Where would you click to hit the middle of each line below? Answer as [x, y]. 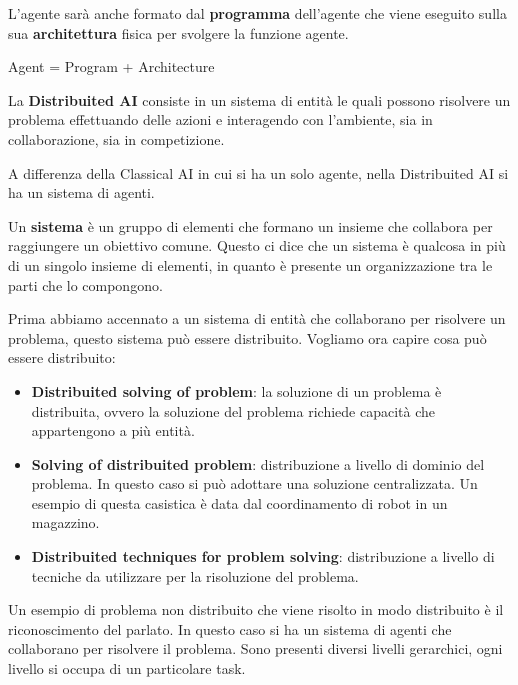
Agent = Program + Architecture [111, 66]
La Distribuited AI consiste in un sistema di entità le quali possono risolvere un [259, 99]
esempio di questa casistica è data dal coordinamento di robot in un [239, 502]
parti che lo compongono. [85, 284]
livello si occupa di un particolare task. [127, 668]
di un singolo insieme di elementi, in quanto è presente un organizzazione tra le [250, 264]
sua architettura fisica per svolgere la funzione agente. [178, 32]
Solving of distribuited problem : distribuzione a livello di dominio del [258, 463]
